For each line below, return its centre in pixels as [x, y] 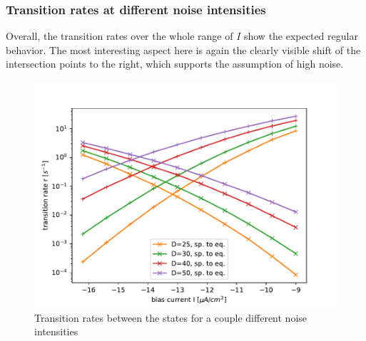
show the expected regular [301, 36]
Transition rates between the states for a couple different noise [171, 317]
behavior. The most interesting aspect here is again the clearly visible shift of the [183, 49]
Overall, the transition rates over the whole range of [120, 36]
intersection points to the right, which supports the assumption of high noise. [175, 64]
